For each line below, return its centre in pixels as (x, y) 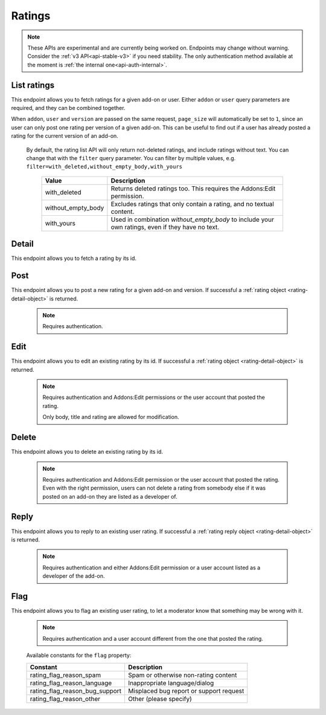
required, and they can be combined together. (68, 108)
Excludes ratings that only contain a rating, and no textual (192, 204)
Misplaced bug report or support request (186, 691)
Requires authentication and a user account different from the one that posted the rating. (153, 638)
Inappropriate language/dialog (171, 683)
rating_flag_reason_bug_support (76, 691)
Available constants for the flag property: (79, 655)
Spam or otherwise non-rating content (182, 675)
